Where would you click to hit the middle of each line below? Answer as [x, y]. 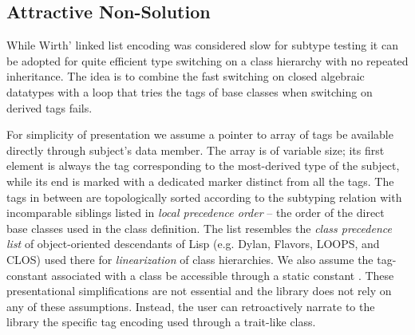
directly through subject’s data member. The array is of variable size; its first [196, 150]
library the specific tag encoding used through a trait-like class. [161, 322]
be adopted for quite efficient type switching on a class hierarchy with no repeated [207, 60]
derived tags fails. [49, 107]
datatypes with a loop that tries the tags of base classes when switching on [190, 91]
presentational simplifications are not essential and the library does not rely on [199, 291]
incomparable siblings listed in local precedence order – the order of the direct [196, 213]
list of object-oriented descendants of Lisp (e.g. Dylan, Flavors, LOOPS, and [193, 244]
